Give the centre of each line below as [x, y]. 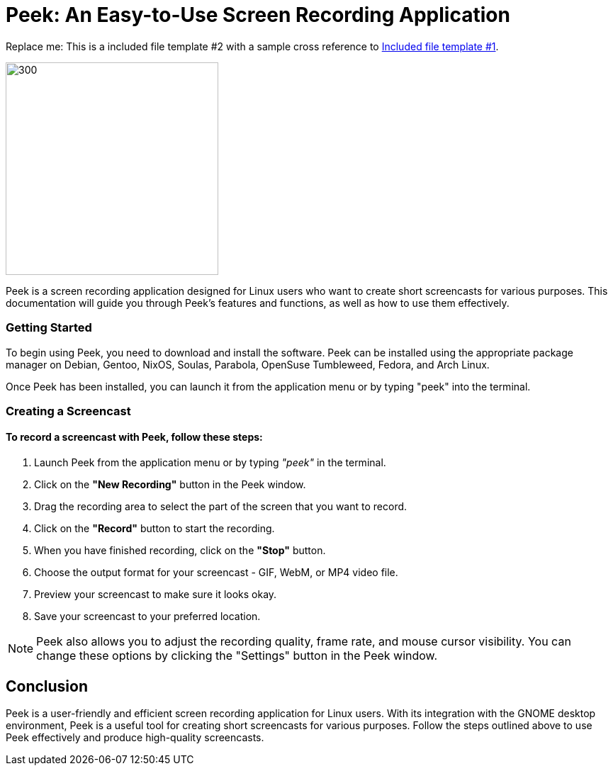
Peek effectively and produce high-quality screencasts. [135, 737]
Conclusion [47, 686]
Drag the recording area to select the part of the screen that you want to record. [221, 507]
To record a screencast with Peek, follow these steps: [134, 437]
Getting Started [49, 328]
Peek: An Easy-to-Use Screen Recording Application [258, 15]
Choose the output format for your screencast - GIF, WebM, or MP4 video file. [216, 573]
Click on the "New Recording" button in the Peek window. [170, 485]
